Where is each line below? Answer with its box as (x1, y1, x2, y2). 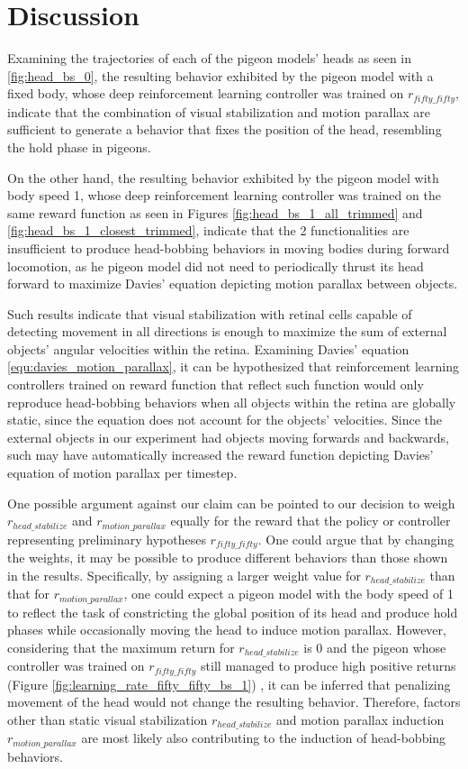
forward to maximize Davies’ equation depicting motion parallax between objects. (7, 274, 458, 293)
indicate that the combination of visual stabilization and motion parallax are (7, 102, 431, 121)
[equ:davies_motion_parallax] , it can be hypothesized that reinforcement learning (7, 357, 460, 376)
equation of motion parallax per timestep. (7, 463, 238, 482)
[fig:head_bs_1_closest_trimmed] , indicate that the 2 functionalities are (7, 221, 409, 240)
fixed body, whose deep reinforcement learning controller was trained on (7, 84, 404, 103)
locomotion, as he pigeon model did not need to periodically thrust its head (7, 256, 424, 275)
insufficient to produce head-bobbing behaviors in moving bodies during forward (7, 238, 450, 257)
